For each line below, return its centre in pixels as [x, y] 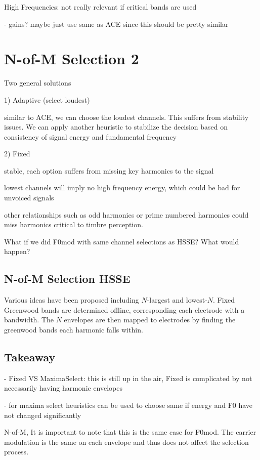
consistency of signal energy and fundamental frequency [90, 136]
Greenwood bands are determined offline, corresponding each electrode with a [124, 309]
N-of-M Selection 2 [72, 58]
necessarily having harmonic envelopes [63, 388]
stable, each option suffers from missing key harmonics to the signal [109, 170]
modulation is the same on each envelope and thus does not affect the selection [126, 442]
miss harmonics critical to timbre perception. [74, 224]
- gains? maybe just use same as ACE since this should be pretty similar [116, 24]
